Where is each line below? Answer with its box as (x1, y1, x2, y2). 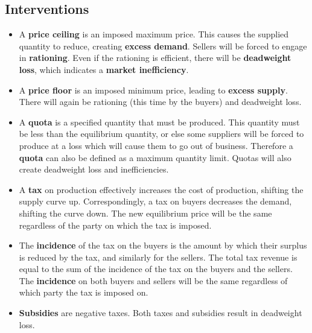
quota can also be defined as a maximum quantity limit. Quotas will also (19, 151, 291, 163)
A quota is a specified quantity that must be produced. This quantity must (19, 115, 300, 128)
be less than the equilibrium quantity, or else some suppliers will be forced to (19, 127, 304, 140)
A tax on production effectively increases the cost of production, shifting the (19, 183, 304, 195)
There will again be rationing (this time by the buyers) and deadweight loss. (19, 95, 302, 108)
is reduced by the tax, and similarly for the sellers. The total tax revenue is (19, 250, 298, 263)
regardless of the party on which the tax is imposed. (19, 218, 212, 231)
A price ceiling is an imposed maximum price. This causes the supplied (19, 28, 289, 40)
